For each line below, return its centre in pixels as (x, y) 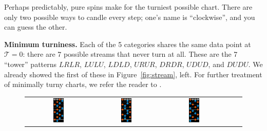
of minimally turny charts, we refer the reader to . (83, 84)
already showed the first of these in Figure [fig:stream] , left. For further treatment (133, 74)
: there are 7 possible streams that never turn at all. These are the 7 (130, 54)
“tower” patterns (31, 64)
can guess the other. (36, 27)
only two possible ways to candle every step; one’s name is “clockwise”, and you (130, 17)
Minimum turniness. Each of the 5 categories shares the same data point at (128, 44)
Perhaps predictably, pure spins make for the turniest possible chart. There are (128, 7)
